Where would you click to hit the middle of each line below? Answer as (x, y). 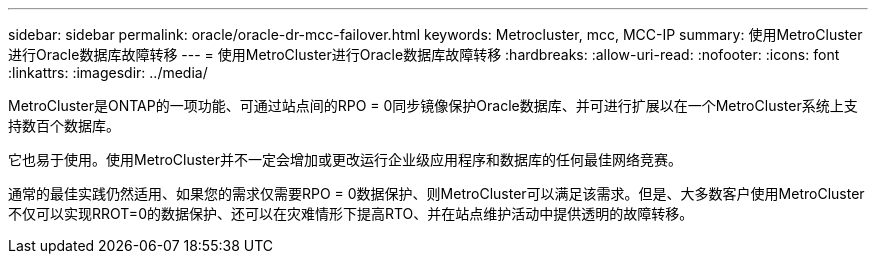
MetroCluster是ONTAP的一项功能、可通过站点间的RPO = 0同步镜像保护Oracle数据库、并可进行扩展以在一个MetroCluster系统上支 (433, 105)
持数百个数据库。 (64, 125)
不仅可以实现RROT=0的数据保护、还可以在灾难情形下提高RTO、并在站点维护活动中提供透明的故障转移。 (351, 213)
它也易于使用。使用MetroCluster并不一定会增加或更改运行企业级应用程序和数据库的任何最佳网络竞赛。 (345, 159)
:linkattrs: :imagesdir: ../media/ (108, 72)
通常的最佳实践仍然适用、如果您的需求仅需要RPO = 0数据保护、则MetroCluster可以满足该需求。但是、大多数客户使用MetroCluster (436, 193)
